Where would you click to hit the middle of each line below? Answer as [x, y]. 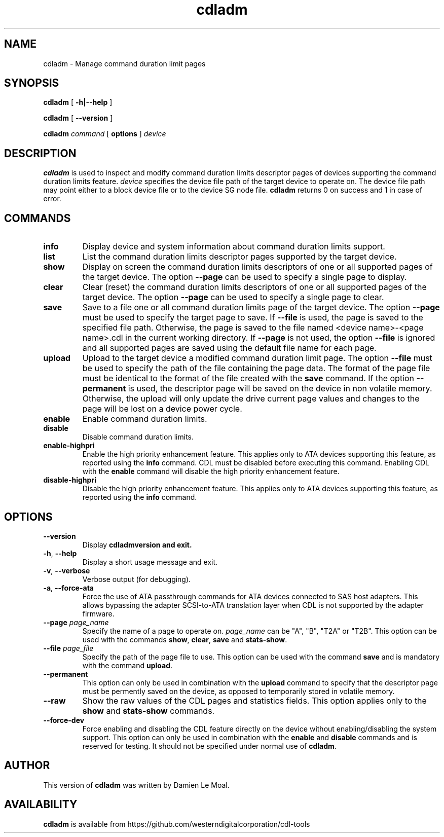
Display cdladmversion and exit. [137, 544]
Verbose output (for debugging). [137, 579]
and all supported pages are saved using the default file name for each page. [229, 348]
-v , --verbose [67, 570]
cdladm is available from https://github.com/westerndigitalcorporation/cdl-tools [177, 824]
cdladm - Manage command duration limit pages [124, 63]
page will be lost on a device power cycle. [162, 409]
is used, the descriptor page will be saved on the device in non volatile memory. [280, 389]
